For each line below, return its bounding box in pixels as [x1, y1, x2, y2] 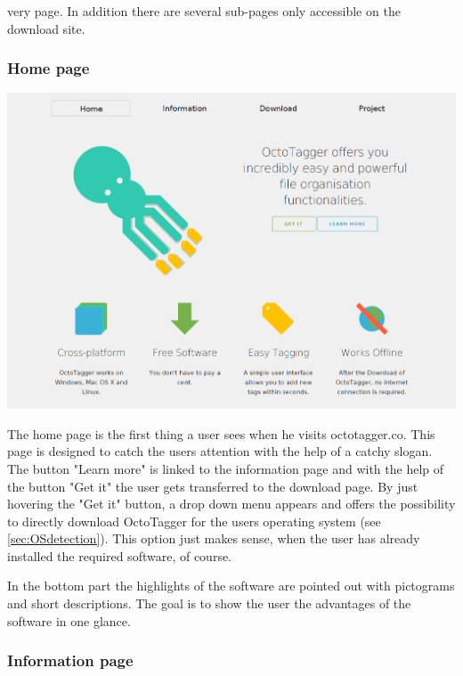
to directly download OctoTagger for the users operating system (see [7, 511, 381, 530]
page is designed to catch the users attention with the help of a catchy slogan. [7, 442, 433, 460]
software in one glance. [7, 611, 131, 630]
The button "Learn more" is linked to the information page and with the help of [7, 459, 443, 477]
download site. [7, 19, 85, 37]
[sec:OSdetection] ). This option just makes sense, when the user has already [7, 529, 420, 548]
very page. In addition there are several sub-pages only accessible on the [7, 2, 401, 20]
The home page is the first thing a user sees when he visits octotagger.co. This [7, 424, 435, 443]
